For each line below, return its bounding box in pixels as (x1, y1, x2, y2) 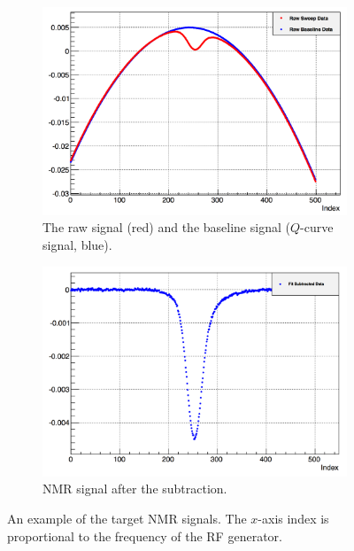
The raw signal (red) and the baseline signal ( (42, 218, 290, 237)
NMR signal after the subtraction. (42, 479, 227, 498)
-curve (300, 218, 334, 237)
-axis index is (258, 508, 329, 527)
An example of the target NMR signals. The (7, 508, 247, 527)
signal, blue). (42, 236, 112, 253)
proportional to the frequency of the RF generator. (7, 526, 282, 545)
